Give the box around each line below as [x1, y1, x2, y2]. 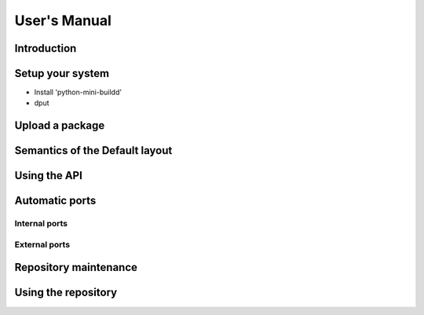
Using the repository [14, 286, 118, 299]
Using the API [14, 169, 82, 182]
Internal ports [14, 218, 68, 229]
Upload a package [14, 119, 105, 133]
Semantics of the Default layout [14, 144, 173, 157]
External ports [14, 239, 71, 250]
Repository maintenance [14, 261, 137, 274]
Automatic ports [14, 194, 97, 207]
